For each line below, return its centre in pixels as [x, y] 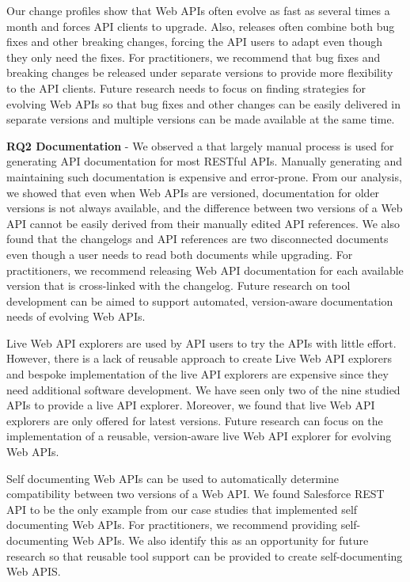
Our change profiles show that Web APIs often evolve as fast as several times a [198, 10]
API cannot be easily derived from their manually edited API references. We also [203, 223]
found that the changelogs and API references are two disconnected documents [197, 239]
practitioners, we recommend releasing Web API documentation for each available [205, 270]
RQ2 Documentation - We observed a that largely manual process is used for [200, 145]
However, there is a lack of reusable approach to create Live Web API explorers [199, 358]
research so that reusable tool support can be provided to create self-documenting [205, 555]
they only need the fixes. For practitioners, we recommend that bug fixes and [194, 57]
